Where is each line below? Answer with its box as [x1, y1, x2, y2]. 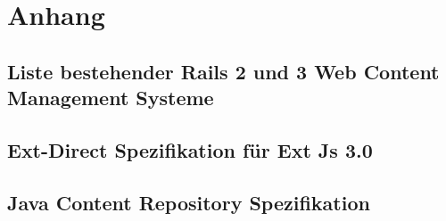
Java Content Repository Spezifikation [7, 188, 370, 216]
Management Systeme [7, 84, 214, 111]
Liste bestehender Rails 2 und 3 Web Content [7, 57, 440, 85]
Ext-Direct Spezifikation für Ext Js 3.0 [7, 135, 373, 163]
